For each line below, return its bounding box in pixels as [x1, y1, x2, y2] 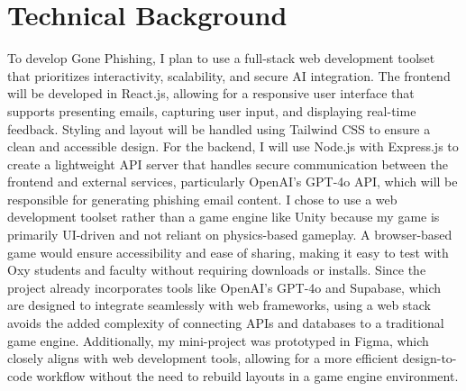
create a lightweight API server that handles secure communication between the [7, 154, 448, 173]
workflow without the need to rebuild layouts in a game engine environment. [36, 366, 459, 385]
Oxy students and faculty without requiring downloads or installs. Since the [7, 260, 426, 279]
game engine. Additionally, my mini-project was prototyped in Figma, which [7, 331, 429, 350]
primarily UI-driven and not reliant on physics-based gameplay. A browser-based [7, 225, 452, 244]
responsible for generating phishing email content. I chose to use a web [7, 189, 397, 208]
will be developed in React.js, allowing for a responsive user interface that [7, 84, 415, 103]
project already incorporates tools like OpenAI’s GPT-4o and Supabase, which [7, 277, 442, 296]
